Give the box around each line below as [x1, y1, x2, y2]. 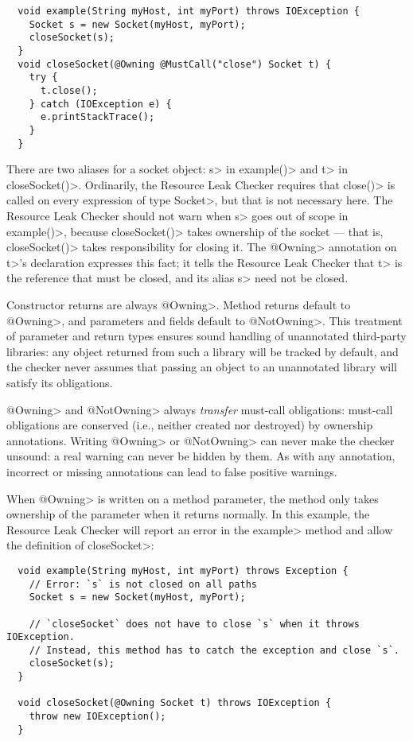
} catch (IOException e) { [29, 98, 172, 110]
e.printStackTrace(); [40, 111, 155, 123]
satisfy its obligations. [6, 374, 113, 390]
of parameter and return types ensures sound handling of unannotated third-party [6, 328, 407, 344]
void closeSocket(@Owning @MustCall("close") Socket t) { [18, 58, 332, 70]
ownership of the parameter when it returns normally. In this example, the [6, 506, 370, 522]
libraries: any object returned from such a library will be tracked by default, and [6, 343, 399, 359]
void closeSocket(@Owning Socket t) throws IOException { [18, 697, 332, 709]
